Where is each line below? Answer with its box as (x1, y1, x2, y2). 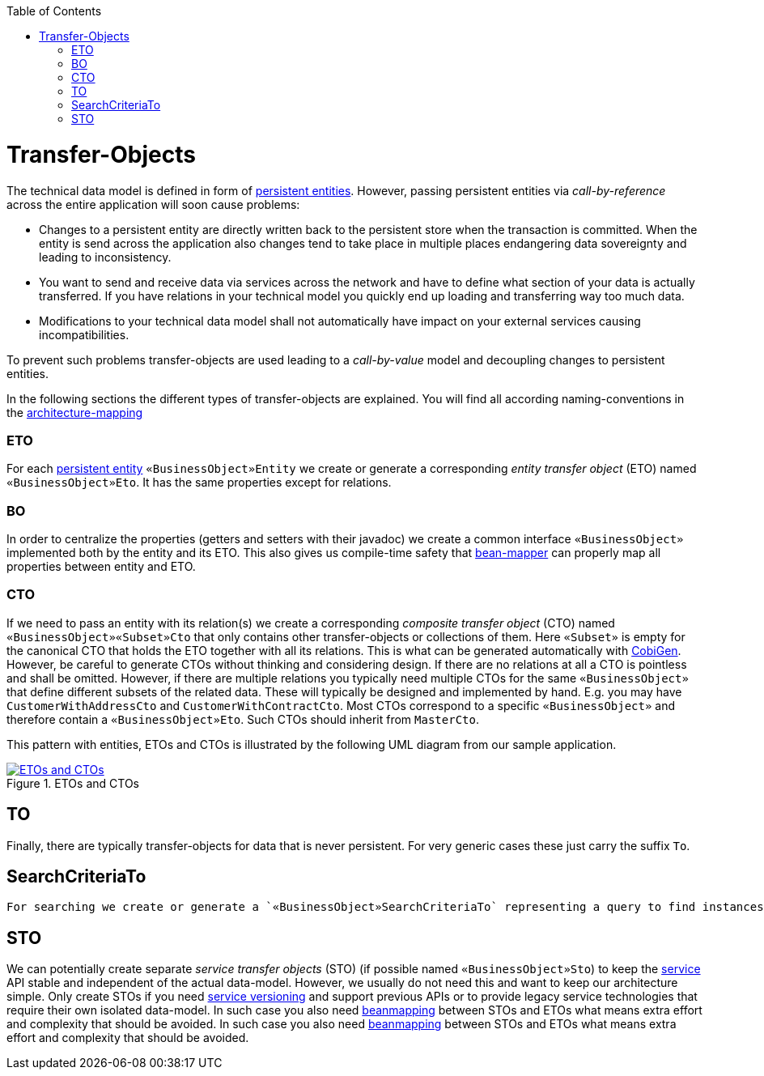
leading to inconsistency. (39, 249, 172, 264)
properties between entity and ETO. (6, 559, 196, 573)
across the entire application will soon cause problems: (6, 197, 300, 211)
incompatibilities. (39, 327, 129, 342)
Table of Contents (6, 4, 102, 18)
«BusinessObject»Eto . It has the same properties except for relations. (6, 475, 392, 490)
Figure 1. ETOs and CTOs (6, 776, 139, 790)
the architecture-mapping (6, 405, 143, 419)
